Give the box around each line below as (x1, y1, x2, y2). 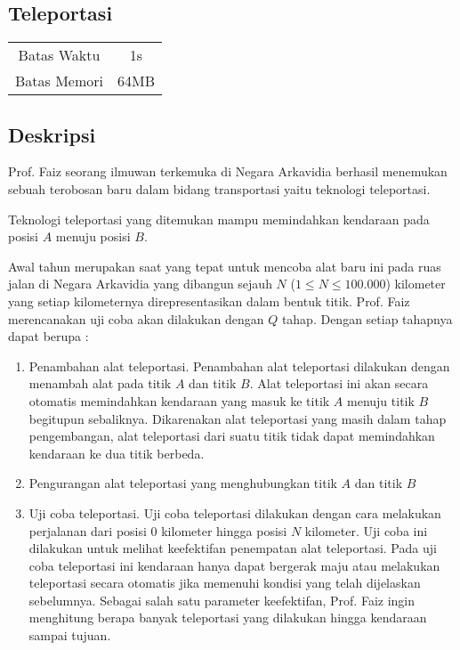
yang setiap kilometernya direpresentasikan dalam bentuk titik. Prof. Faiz (8, 291, 410, 310)
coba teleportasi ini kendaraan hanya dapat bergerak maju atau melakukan (28, 556, 440, 574)
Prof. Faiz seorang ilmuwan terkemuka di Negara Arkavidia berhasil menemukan (8, 162, 448, 181)
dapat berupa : (8, 327, 89, 345)
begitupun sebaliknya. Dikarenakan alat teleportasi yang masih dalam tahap (28, 409, 447, 427)
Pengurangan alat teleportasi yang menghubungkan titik (28, 474, 337, 492)
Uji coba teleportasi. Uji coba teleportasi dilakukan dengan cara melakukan (28, 503, 441, 522)
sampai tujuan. (28, 626, 111, 645)
